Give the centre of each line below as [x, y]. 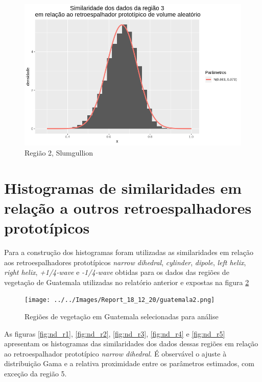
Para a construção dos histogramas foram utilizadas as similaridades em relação [129, 252]
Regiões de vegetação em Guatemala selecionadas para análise [122, 316]
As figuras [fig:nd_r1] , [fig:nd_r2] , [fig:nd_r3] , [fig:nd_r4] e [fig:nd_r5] [115, 333]
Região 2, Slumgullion [59, 152]
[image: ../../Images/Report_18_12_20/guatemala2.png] [120, 300]
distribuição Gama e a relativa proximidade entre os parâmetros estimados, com [129, 363]
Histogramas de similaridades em [123, 187]
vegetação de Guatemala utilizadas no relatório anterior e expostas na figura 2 [127, 282]
